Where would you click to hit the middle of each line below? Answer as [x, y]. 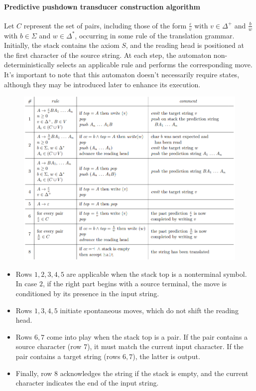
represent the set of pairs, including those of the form [105, 25]
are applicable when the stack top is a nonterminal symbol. [157, 274]
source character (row [49, 346]
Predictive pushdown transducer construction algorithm [102, 6]
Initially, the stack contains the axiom [62, 45]
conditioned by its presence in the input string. [87, 293]
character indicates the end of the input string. [87, 383]
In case [26, 284]
